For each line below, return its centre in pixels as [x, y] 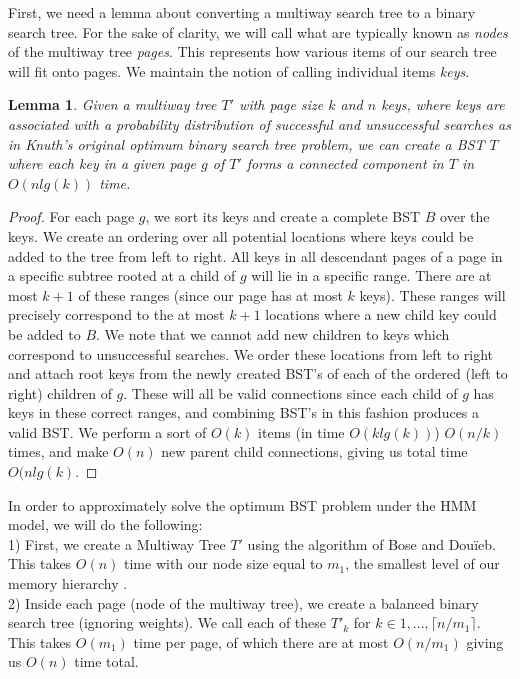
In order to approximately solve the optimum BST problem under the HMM [242, 504]
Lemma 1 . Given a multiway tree [112, 104]
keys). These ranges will [432, 294]
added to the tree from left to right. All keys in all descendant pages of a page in [255, 255]
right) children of [60, 392]
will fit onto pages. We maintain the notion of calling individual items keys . [239, 70]
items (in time [301, 431]
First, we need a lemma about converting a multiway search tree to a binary [242, 12]
